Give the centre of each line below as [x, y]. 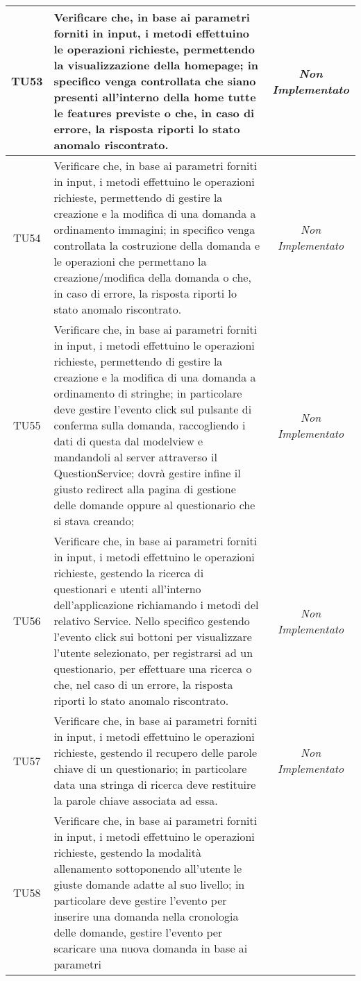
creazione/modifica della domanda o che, [152, 277]
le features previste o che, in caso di [154, 113]
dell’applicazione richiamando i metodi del [156, 605]
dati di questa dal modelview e [128, 441]
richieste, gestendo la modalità [128, 852]
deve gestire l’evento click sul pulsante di [153, 409]
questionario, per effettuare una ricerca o [153, 668]
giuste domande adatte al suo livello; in [149, 884]
